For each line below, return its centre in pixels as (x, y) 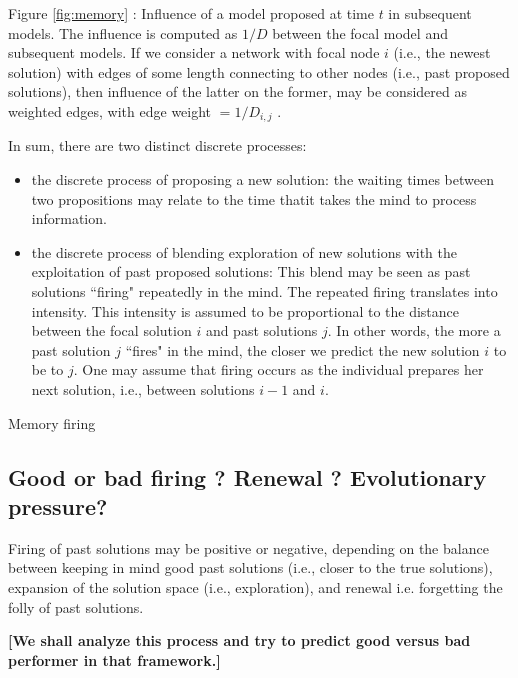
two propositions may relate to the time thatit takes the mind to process (254, 198)
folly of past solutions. (76, 606)
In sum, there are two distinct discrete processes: (157, 145)
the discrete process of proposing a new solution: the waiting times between (262, 179)
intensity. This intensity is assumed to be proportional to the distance (245, 310)
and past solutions (261, 330)
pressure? (58, 505)
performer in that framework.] (114, 659)
